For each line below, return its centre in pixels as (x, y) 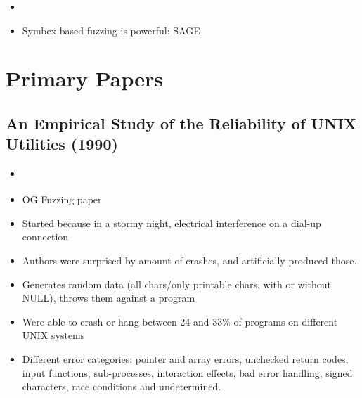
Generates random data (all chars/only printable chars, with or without (177, 284)
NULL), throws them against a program (109, 298)
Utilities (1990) (62, 144)
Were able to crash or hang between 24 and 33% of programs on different (180, 321)
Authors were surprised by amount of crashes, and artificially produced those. (189, 260)
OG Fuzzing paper (62, 199)
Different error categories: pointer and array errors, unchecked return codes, (185, 358)
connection (45, 237)
